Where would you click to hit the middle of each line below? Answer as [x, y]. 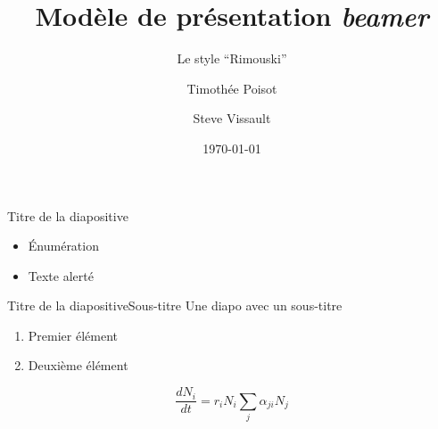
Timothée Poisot [232, 88]
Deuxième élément [78, 365]
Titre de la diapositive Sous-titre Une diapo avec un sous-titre [175, 305]
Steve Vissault [232, 118]
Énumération [63, 246]
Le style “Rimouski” [232, 58]
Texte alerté [61, 275]
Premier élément [73, 335]
